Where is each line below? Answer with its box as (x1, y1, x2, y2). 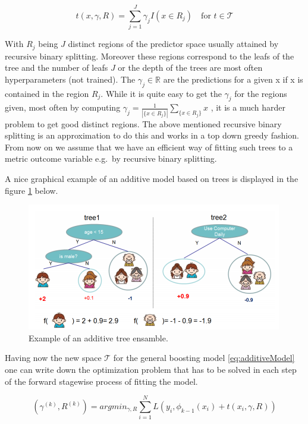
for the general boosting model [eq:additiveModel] (113, 351, 295, 364)
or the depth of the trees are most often (118, 61, 263, 74)
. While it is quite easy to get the (100, 87, 222, 99)
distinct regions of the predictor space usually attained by (68, 37, 279, 50)
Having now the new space (5, 351, 102, 364)
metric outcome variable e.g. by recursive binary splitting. (5, 152, 217, 165)
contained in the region (5, 87, 89, 99)
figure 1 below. (5, 184, 58, 196)
